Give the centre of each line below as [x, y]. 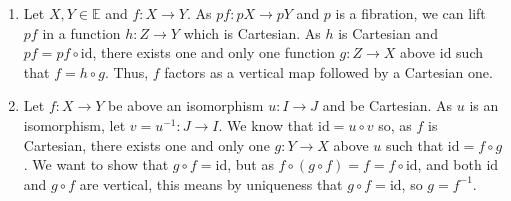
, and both [449, 164]
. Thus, [126, 71]
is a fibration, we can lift [410, 13]
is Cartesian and [388, 32]
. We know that [266, 124]
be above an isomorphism [186, 105]
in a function [81, 32]
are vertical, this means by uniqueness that [211, 183]
